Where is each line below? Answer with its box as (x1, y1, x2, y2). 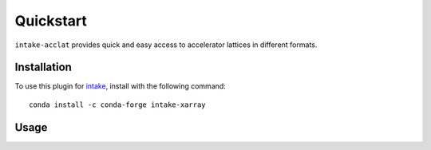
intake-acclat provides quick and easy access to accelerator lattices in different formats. (14, 40, 318, 49)
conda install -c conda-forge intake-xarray (29, 100, 207, 109)
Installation (14, 61, 72, 74)
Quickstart (14, 12, 88, 30)
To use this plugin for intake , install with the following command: (14, 81, 227, 91)
